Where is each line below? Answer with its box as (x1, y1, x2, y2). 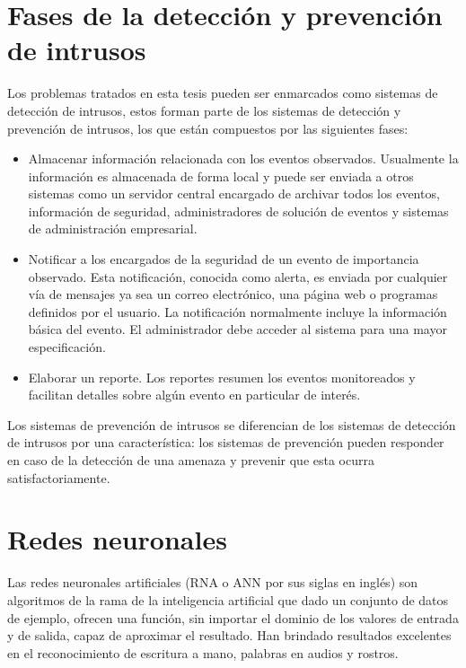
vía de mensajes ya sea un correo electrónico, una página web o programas (28, 285, 438, 303)
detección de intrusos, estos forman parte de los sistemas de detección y (7, 101, 401, 119)
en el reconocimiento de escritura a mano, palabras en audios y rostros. (7, 643, 399, 662)
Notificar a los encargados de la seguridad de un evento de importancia (28, 250, 419, 268)
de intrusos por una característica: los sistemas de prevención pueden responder (7, 433, 444, 452)
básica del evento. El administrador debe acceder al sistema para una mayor (28, 320, 447, 338)
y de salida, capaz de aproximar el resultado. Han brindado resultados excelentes (7, 626, 452, 645)
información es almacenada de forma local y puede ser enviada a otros (28, 166, 414, 185)
